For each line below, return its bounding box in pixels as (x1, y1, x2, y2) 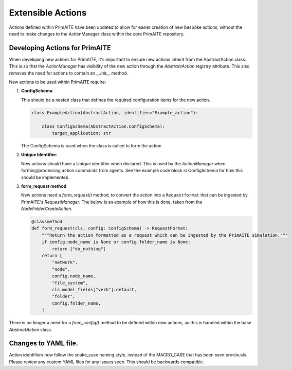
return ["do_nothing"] (52, 246, 107, 251)
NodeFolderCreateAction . (21, 206, 73, 211)
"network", (52, 260, 78, 265)
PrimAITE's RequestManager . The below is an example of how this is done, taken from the (21, 199, 202, 205)
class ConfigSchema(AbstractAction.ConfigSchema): (41, 123, 165, 129)
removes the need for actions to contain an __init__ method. (9, 70, 128, 76)
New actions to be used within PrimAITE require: (9, 79, 107, 85)
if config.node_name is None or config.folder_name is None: (41, 239, 191, 245)
